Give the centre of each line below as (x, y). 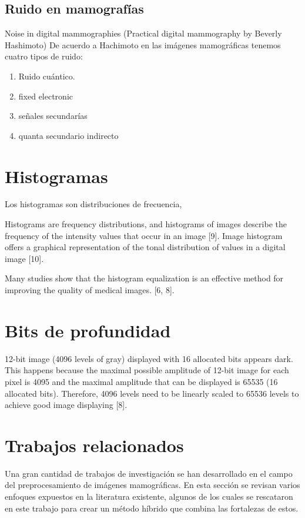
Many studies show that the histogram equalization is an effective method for (144, 278)
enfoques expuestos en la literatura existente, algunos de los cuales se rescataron (149, 497)
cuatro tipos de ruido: (44, 56)
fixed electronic (46, 96)
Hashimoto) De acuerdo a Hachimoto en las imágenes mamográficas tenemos (143, 44)
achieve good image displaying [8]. (66, 405)
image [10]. (24, 258)
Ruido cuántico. (47, 76)
